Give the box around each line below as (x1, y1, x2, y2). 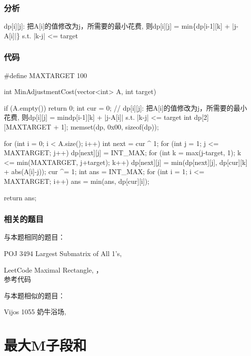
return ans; (4, 192, 37, 202)
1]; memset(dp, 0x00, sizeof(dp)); (61, 122, 159, 131)
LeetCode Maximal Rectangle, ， (4, 264, 103, 275)
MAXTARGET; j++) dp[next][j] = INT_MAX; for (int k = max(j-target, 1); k (4, 147, 241, 158)
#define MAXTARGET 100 (4, 70, 87, 80)
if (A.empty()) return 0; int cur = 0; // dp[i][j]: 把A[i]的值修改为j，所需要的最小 (4, 102, 247, 113)
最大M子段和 (4, 335, 87, 355)
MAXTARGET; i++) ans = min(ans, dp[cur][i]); (4, 176, 150, 186)
